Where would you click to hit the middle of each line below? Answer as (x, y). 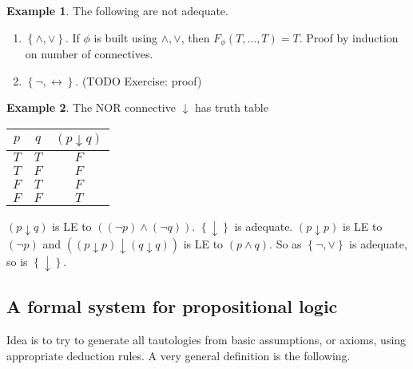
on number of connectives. (89, 54)
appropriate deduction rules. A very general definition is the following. (179, 355)
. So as (286, 243)
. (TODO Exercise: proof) (139, 80)
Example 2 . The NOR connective (91, 107)
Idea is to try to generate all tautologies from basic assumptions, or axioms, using (206, 339)
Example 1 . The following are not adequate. (117, 10)
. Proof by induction (349, 37)
